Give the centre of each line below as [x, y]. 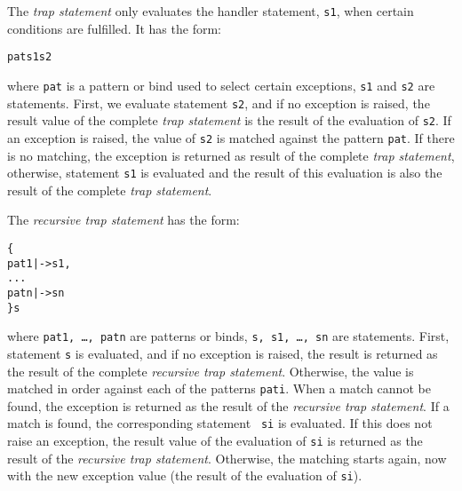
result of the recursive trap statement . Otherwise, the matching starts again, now [227, 458]
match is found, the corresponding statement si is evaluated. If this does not [220, 423]
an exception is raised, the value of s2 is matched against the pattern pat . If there [231, 137]
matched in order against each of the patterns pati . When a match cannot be [219, 388]
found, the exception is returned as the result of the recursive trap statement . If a [228, 405]
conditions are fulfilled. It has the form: [114, 28]
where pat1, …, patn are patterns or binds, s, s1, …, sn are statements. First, [228, 336]
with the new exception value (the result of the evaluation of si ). [185, 475]
